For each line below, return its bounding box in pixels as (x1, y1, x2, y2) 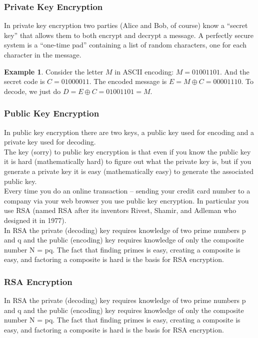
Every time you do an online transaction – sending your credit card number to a (4, 185, 250, 196)
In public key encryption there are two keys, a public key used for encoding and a (4, 126, 254, 137)
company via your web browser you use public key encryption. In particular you (4, 195, 249, 205)
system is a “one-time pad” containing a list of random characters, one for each (4, 39, 247, 50)
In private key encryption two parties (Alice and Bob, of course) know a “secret (4, 20, 248, 30)
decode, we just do (4, 85, 61, 96)
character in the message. (4, 49, 81, 59)
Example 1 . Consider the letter (4, 66, 103, 76)
